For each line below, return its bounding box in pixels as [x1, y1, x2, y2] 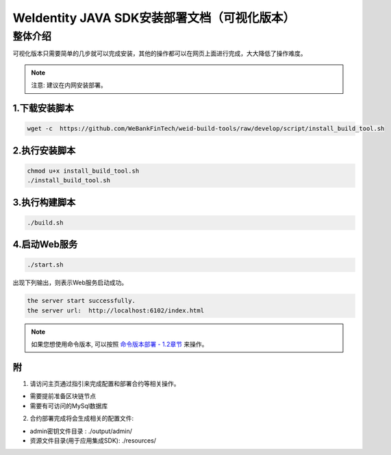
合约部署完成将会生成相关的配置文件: [29, 415, 134, 423]
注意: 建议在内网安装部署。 [31, 81, 107, 89]
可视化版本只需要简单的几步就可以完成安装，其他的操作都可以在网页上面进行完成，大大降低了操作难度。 [12, 49, 307, 58]
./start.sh [27, 261, 64, 269]
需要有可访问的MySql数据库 [29, 402, 108, 410]
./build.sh [27, 219, 64, 226]
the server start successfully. [27, 297, 136, 305]
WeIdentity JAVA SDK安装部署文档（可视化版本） [12, 10, 296, 25]
